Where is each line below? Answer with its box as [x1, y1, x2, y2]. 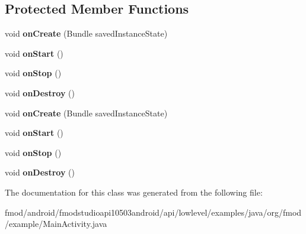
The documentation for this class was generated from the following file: [5, 186, 263, 198]
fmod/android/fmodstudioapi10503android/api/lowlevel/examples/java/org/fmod [5, 206, 302, 218]
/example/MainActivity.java [5, 217, 107, 230]
